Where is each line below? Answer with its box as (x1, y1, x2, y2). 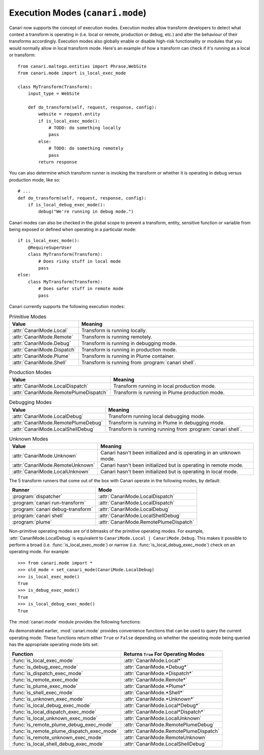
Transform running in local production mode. (113, 383, 216, 390)
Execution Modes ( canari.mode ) (9, 7, 147, 18)
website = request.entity (38, 111, 100, 117)
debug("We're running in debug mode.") (38, 209, 134, 215)
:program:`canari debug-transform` (12, 506, 93, 513)
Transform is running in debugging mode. (81, 340, 177, 347)
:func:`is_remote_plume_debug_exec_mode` (12, 721, 113, 728)
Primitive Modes (9, 313, 46, 320)
